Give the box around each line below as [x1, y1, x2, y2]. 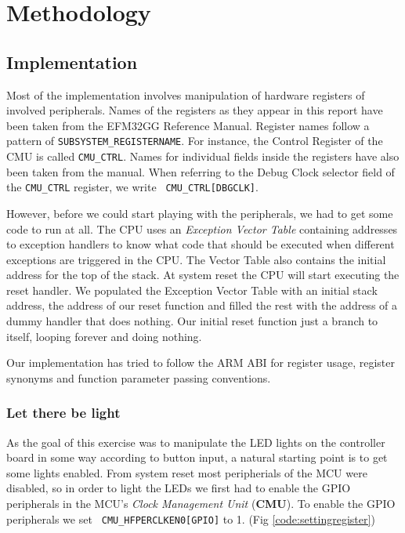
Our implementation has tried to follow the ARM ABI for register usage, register [6, 354, 396, 371]
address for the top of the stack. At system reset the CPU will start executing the [6, 266, 400, 283]
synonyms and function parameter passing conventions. [6, 369, 271, 386]
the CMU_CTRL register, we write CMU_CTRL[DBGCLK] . [6, 179, 259, 195]
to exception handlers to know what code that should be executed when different [6, 236, 395, 252]
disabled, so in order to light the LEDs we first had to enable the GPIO [6, 480, 351, 496]
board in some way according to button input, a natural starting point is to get [6, 449, 388, 466]
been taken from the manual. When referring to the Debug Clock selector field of [6, 163, 395, 179]
